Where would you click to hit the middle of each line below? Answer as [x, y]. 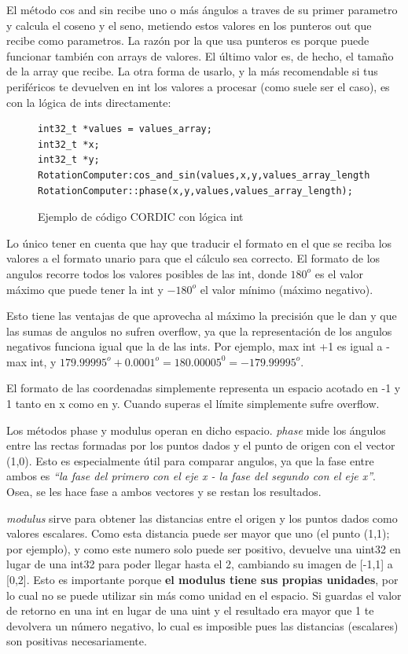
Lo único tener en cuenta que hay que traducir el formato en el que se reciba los [199, 242]
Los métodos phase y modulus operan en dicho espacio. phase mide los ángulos [196, 430]
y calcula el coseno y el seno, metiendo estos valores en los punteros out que [189, 25]
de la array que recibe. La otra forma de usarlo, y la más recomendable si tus [192, 71]
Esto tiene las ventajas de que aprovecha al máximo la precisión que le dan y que [202, 316]
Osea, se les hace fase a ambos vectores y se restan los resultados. [164, 492]
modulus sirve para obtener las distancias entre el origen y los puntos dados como [202, 518]
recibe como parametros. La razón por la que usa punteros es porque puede [188, 40]
